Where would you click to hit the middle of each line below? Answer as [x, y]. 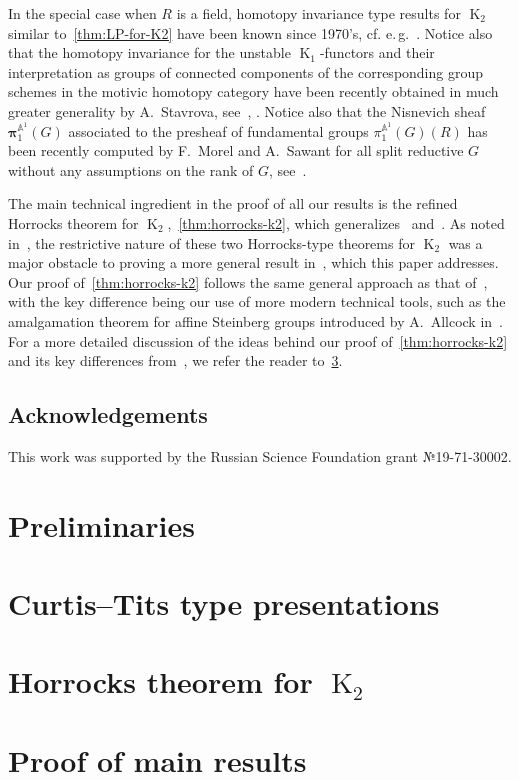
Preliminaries [101, 524]
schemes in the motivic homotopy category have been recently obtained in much [253, 91]
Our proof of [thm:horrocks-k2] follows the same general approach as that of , [248, 281]
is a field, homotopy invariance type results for [318, 13]
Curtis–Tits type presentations [224, 603]
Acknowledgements [108, 414]
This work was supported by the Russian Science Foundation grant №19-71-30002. [260, 455]
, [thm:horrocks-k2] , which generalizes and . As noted [336, 222]
